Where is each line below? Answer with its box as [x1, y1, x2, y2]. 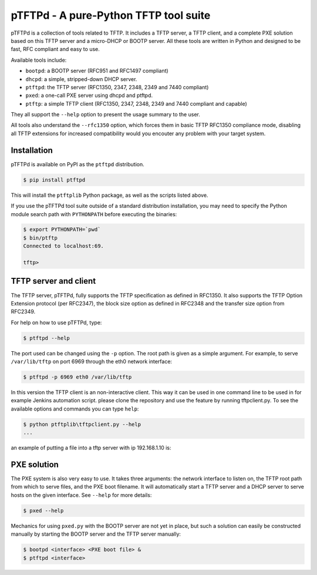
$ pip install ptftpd [23, 176, 86, 183]
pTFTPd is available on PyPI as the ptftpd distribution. [11, 160, 144, 167]
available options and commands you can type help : [11, 405, 139, 412]
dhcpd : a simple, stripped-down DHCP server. [25, 75, 137, 82]
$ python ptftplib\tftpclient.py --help [23, 421, 141, 428]
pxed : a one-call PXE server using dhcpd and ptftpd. [25, 92, 153, 99]
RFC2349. [11, 308, 36, 315]
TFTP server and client [11, 276, 96, 286]
